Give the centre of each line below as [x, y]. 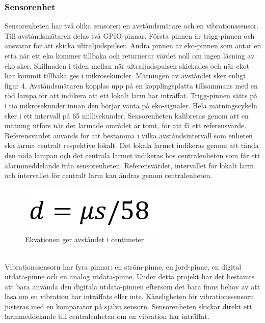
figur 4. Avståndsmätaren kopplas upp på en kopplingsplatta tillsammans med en [131, 85]
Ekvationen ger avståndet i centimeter [85, 239]
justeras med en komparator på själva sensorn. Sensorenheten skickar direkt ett [128, 306]
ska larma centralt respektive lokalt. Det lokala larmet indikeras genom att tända [132, 145]
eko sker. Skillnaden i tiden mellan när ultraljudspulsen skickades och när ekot [127, 65]
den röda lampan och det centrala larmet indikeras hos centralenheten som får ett [132, 155]
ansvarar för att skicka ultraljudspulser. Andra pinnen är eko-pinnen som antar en [133, 46]
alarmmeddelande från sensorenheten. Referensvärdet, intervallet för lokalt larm [129, 165]
